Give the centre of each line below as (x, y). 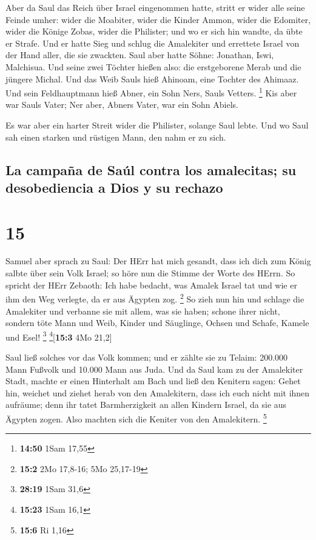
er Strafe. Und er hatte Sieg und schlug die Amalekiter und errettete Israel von (153, 43)
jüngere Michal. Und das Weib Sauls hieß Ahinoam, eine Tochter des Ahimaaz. (152, 78)
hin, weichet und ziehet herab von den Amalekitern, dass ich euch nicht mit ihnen (158, 392)
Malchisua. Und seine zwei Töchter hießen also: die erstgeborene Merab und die (153, 66)
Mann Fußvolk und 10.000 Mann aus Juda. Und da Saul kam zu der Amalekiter (154, 369)
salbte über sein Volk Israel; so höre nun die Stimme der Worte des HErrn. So (150, 273)
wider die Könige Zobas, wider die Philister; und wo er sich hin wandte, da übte (154, 31)
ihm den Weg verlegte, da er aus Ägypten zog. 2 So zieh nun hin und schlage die (155, 298)
